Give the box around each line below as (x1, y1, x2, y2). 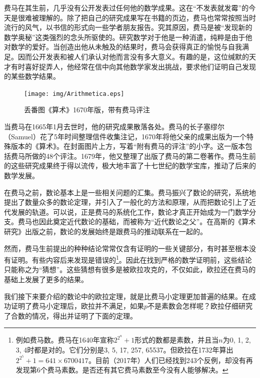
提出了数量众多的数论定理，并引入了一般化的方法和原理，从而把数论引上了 (4, 197, 249, 207)
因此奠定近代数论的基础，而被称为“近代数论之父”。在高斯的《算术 (38, 216, 256, 227)
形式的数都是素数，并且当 (134, 335, 219, 345)
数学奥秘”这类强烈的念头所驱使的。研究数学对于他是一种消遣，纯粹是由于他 (4, 31, 252, 42)
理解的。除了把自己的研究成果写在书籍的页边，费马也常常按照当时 (38, 12, 256, 22)
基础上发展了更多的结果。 (4, 274, 88, 284)
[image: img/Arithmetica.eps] (24, 90, 124, 97)
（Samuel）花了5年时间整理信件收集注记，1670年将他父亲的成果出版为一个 (4, 131, 246, 141)
